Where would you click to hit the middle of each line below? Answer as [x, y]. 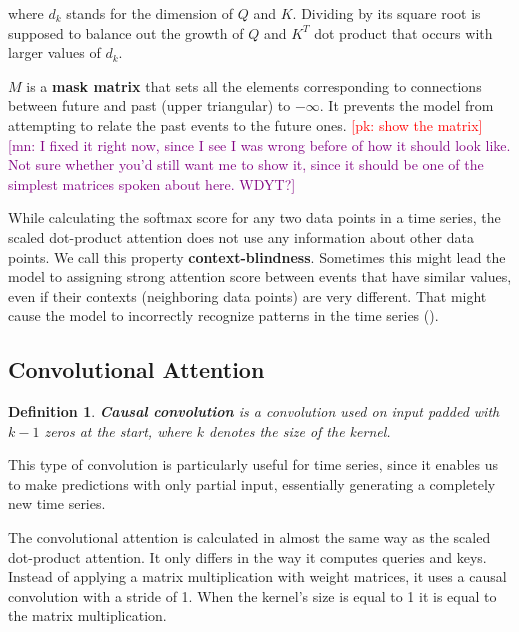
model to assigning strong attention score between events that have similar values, [260, 276]
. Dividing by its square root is [386, 13]
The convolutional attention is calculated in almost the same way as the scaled [249, 537]
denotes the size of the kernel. [299, 430]
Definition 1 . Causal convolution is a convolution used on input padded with [254, 411]
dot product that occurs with [403, 32]
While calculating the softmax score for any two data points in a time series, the [254, 217]
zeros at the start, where [118, 430]
